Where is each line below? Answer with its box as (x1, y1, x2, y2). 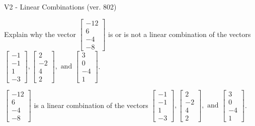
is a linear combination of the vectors (34, 99, 148, 110)
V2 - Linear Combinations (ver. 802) (4, 1, 117, 11)
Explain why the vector (4, 28, 76, 39)
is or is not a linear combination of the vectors (108, 28, 251, 39)
